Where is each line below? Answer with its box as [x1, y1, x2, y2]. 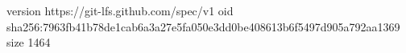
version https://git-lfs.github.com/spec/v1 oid [6, 2, 234, 18]
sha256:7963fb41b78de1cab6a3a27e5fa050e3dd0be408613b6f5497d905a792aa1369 [6, 18, 400, 35]
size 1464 [6, 34, 51, 51]
